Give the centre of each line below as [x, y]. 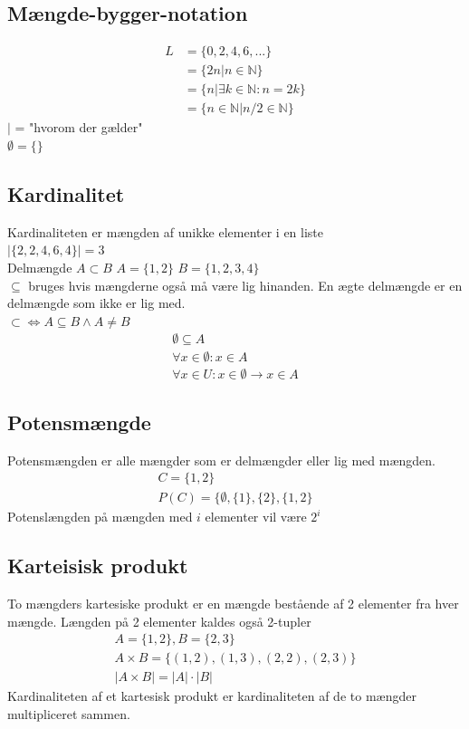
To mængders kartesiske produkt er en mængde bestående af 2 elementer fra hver [233, 604]
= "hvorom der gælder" [79, 127]
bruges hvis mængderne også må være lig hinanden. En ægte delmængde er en [245, 285]
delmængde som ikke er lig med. [96, 303]
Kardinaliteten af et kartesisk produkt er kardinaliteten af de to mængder [212, 696]
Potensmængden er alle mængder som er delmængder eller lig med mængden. [222, 460]
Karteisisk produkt [98, 566]
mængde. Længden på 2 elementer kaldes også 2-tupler [159, 621]
